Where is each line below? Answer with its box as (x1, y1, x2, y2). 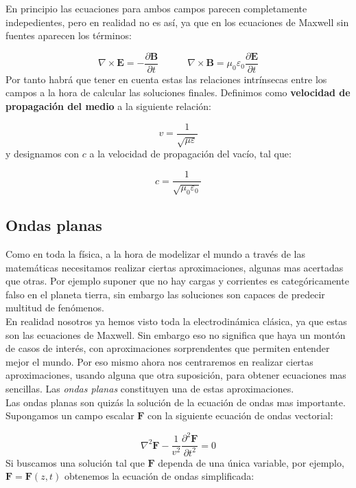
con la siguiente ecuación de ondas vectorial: (147, 408, 333, 423)
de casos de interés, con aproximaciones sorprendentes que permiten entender (5, 341, 330, 355)
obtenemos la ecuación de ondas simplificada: (64, 469, 254, 483)
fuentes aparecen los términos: (5, 28, 132, 43)
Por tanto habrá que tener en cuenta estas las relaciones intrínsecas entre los (5, 71, 327, 86)
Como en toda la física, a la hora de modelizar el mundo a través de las (5, 247, 306, 261)
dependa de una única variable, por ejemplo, (158, 455, 344, 469)
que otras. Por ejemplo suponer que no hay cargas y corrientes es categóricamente (5, 274, 349, 288)
